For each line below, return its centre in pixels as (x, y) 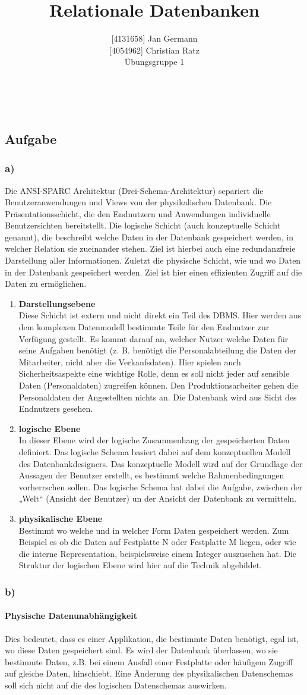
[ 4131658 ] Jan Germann (154, 38)
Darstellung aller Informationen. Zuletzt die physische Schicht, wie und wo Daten (153, 260)
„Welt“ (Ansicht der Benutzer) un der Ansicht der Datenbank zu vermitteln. (158, 498)
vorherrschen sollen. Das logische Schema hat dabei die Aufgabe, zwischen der (161, 486)
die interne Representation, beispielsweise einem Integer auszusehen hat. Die (157, 553)
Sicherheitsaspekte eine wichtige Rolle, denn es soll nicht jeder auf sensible (154, 373)
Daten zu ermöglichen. (46, 284)
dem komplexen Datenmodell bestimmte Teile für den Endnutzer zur (144, 327)
